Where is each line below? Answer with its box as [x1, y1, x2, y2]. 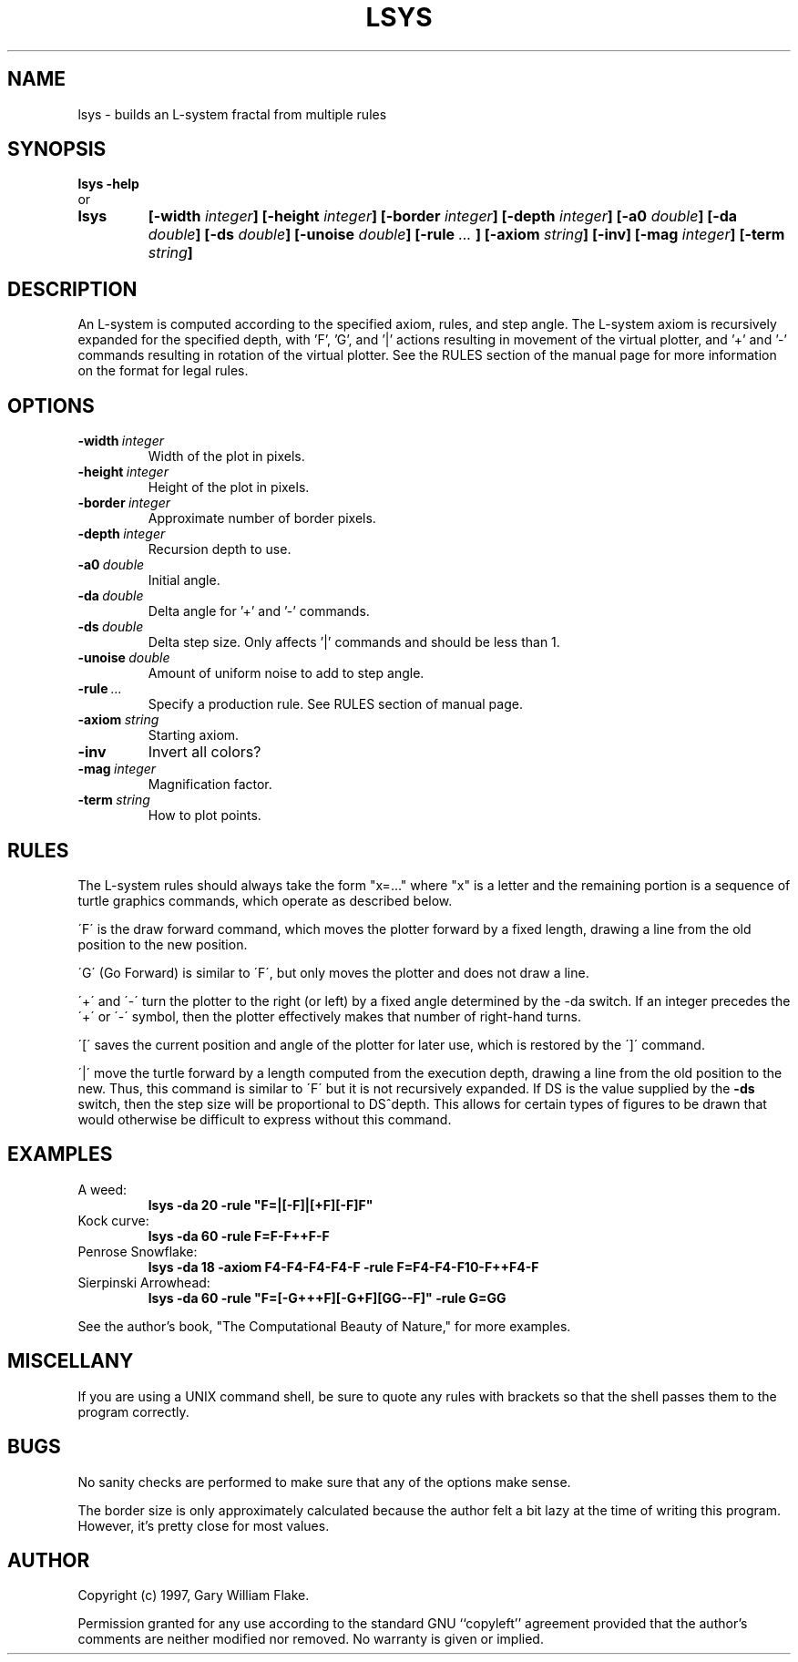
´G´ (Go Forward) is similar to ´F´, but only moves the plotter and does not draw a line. [77, 964, 589, 980]
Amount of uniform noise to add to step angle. [148, 665, 425, 682]
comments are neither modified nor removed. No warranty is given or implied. [77, 1631, 544, 1647]
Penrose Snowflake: [77, 1243, 198, 1259]
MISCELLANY [7, 1349, 134, 1373]
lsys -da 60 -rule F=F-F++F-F [148, 1227, 330, 1244]
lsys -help [77, 176, 139, 192]
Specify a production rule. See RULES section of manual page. [148, 696, 523, 713]
